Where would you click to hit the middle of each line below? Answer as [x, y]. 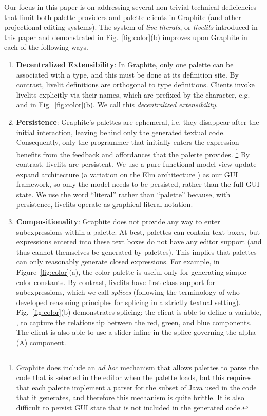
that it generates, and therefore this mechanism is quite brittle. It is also [130, 397]
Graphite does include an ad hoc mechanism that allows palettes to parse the [137, 367]
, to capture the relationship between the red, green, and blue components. [134, 322]
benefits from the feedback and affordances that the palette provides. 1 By [133, 153]
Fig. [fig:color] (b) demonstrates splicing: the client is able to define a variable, [139, 312]
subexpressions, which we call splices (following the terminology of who [128, 292]
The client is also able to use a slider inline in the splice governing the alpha [136, 332]
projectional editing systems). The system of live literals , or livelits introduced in [131, 27]
